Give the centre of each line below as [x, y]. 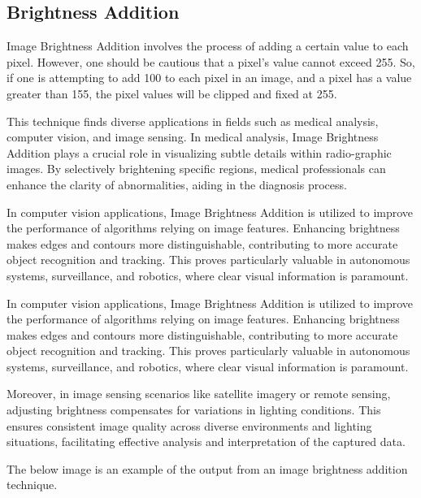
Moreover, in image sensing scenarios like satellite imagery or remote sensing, [199, 394]
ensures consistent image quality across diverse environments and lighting [189, 425]
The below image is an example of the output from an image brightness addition [207, 468]
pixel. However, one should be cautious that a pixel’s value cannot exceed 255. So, [211, 61]
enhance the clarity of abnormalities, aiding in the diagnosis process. [177, 184]
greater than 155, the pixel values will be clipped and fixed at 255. [172, 93]
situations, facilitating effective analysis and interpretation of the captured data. [206, 442]
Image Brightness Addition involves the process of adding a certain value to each [208, 46]
